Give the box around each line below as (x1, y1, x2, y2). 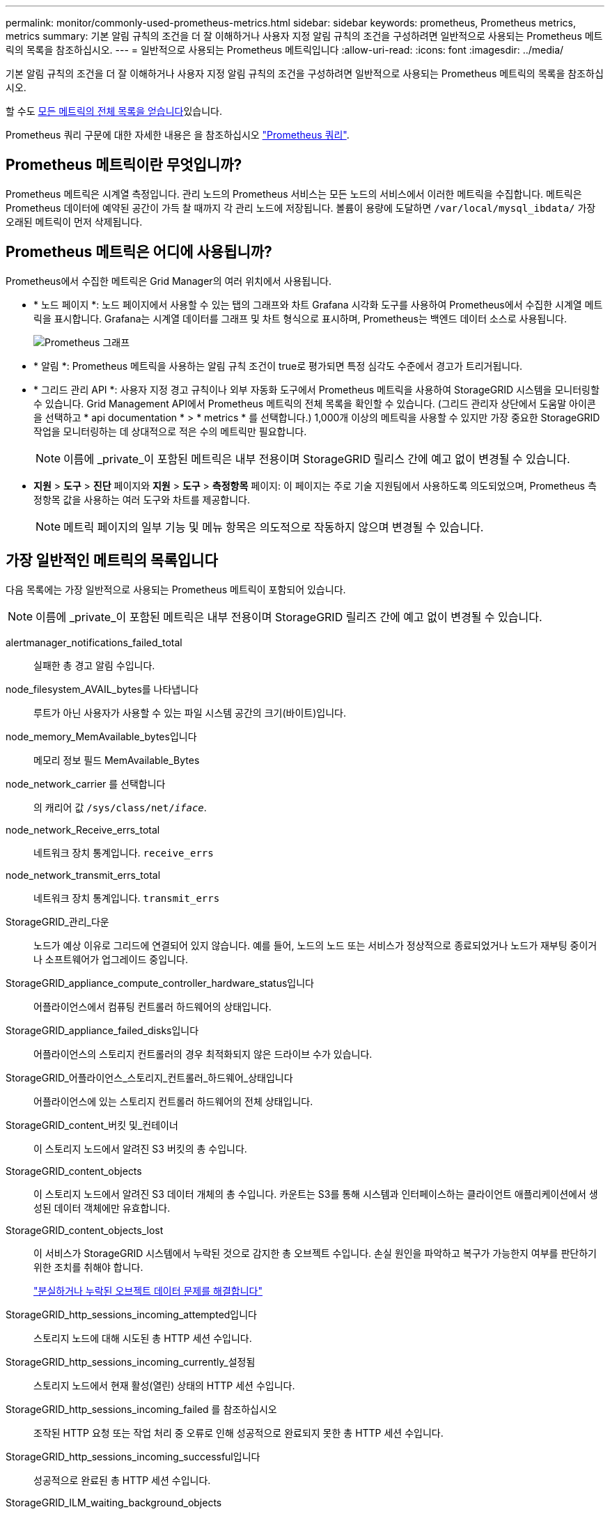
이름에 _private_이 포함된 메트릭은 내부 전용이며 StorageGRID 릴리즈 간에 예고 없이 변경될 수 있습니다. (36, 609, 542, 624)
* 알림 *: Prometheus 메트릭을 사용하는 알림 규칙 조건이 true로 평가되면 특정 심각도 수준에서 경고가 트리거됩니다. (33, 359, 523, 372)
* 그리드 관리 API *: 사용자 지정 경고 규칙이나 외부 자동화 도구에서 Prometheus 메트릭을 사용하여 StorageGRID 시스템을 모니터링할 (33, 383, 600, 396)
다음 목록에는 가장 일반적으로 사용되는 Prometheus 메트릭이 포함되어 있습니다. (6, 583, 346, 595)
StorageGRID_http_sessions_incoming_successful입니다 (6, 1450, 260, 1462)
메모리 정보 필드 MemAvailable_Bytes (33, 754, 200, 766)
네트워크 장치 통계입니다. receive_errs (33, 846, 214, 859)
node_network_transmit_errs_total (6, 868, 161, 881)
